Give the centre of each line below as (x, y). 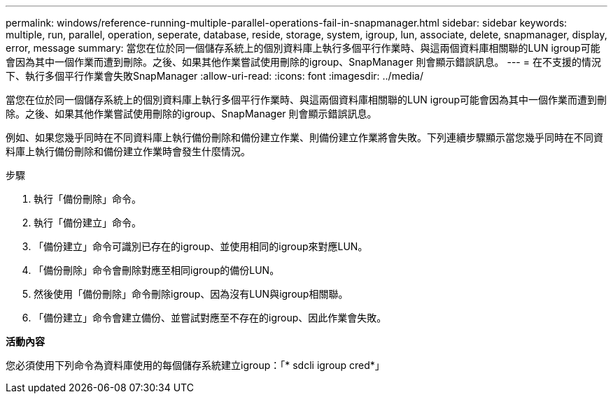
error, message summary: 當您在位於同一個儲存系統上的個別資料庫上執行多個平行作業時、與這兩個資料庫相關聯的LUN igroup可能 (303, 48)
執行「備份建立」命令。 (87, 223)
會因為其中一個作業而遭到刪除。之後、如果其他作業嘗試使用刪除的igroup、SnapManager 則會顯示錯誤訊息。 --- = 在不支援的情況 (303, 62)
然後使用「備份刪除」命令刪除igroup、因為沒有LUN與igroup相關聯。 (191, 294)
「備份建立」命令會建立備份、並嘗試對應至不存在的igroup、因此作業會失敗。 (210, 318)
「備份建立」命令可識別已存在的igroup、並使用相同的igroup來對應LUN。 (201, 246)
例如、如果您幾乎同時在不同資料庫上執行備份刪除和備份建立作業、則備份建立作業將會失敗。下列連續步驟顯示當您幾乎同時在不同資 (304, 137)
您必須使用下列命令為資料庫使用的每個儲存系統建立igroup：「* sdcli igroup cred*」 (195, 365)
